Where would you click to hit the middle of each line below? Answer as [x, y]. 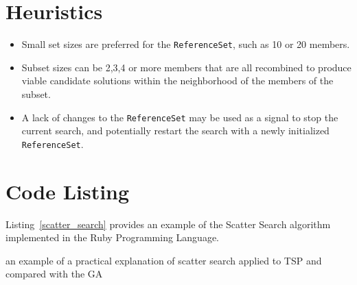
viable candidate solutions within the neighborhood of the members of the [177, 80]
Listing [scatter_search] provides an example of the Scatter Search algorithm [168, 224]
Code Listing [68, 191]
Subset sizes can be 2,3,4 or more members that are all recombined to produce [186, 67]
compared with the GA [54, 274]
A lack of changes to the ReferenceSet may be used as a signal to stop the [180, 117]
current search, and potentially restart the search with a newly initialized [175, 131]
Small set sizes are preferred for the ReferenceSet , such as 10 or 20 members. [186, 44]
